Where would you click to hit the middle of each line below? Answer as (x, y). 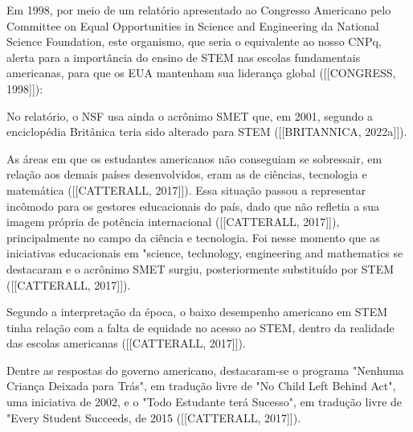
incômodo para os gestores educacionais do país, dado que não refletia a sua (193, 206)
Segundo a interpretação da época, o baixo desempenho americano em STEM (197, 312)
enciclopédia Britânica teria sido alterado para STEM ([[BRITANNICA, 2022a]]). (207, 132)
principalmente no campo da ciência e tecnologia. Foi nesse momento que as (193, 237)
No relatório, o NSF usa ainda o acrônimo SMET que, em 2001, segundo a (190, 115)
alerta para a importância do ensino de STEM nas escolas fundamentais (184, 57)
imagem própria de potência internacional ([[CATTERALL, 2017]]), (173, 222)
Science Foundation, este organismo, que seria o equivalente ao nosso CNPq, (194, 41)
